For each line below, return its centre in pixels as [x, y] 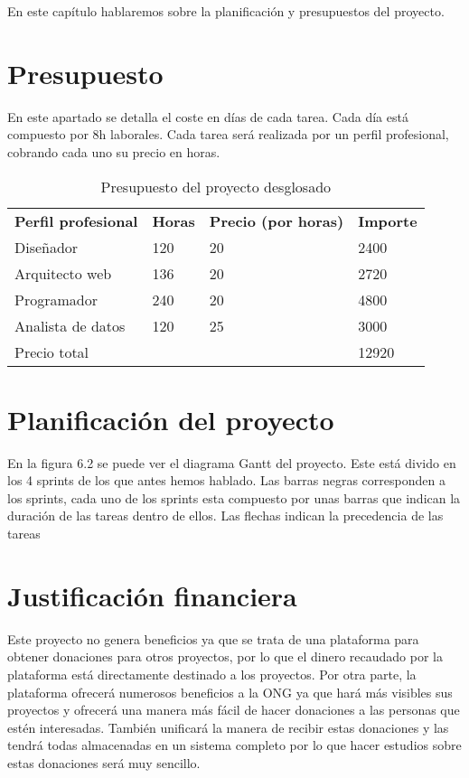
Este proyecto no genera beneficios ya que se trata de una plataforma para [213, 638]
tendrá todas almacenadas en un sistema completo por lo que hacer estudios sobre [234, 745]
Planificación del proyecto [171, 419]
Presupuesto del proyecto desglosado [216, 186]
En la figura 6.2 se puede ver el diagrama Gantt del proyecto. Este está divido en [232, 462]
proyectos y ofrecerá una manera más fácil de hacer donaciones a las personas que [234, 710]
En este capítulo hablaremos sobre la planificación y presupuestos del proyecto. [226, 11]
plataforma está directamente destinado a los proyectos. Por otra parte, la [212, 674]
